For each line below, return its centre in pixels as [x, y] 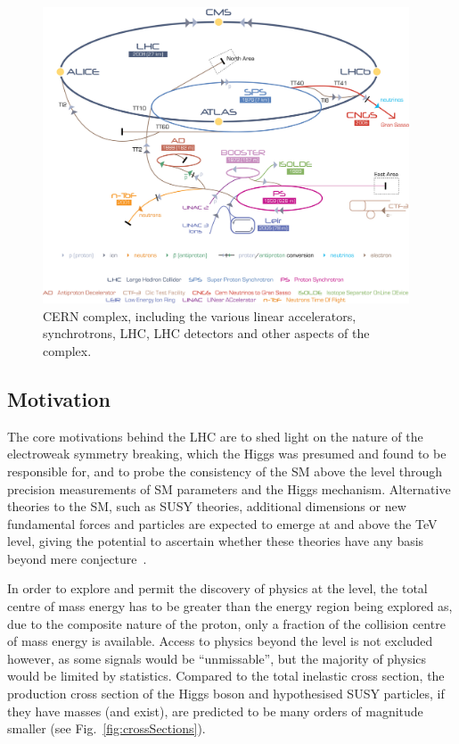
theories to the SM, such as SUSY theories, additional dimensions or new [207, 506]
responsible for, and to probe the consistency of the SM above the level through [225, 471]
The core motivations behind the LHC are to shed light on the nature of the [215, 436]
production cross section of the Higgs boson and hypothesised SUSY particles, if [226, 694]
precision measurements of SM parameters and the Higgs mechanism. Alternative [229, 488]
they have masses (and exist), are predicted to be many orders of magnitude [215, 711]
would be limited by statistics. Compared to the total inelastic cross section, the [226, 676]
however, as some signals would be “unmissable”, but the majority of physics [217, 658]
